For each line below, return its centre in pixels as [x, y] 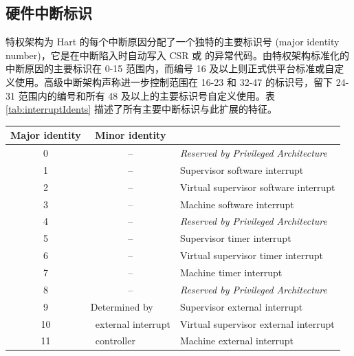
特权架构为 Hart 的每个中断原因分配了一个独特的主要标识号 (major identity [173, 42]
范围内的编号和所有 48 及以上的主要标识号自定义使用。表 [146, 95]
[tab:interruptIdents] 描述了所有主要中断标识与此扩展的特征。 [141, 109]
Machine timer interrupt [231, 272]
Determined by [122, 306]
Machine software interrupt [237, 204]
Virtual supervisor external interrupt [257, 323]
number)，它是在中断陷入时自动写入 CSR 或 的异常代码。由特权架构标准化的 [177, 55]
